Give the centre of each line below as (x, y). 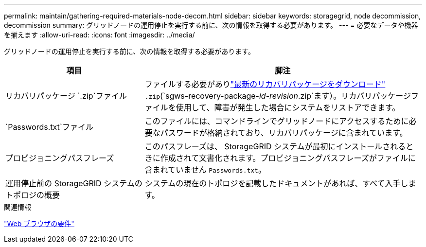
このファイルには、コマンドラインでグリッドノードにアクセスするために (277, 121)
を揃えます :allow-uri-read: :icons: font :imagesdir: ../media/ (99, 35)
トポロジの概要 (33, 195)
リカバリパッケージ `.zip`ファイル (66, 96)
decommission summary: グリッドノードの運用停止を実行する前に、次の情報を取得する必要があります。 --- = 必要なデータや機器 (211, 25)
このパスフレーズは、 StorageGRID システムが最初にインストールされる (275, 146)
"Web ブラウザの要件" (39, 223)
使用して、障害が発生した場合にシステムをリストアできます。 (288, 107)
